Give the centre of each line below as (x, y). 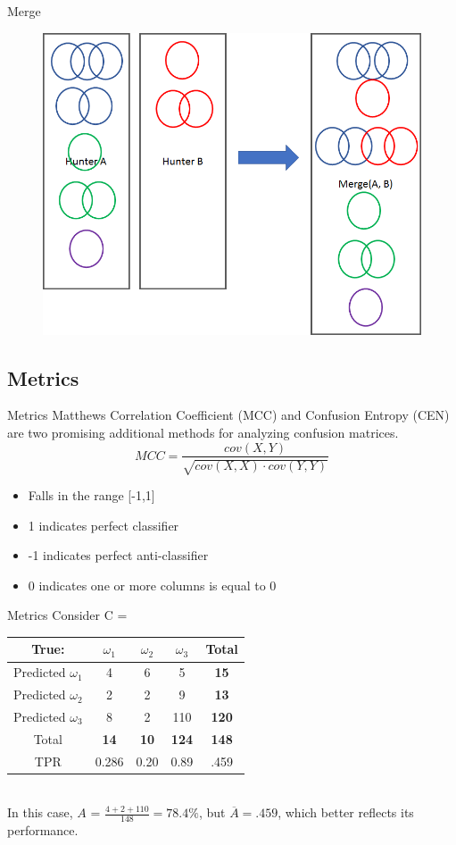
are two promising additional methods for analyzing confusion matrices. (203, 432)
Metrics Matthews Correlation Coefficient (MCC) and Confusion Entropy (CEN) (228, 415)
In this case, (40, 812)
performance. (43, 830)
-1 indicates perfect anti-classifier (118, 555)
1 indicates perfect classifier (104, 525)
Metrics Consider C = (67, 615)
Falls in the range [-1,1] (91, 494)
